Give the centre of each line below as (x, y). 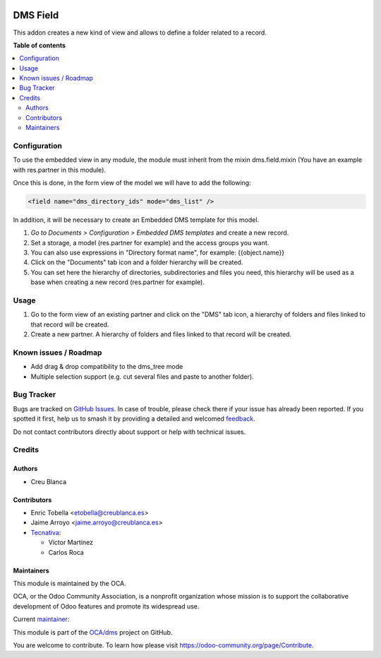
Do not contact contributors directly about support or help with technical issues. (129, 432)
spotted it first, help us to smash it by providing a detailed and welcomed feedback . (134, 419)
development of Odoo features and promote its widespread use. (106, 606)
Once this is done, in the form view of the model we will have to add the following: (132, 182)
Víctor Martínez (71, 542)
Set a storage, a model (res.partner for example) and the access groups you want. (150, 242)
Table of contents (40, 45)
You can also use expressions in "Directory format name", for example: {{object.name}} (158, 253)
